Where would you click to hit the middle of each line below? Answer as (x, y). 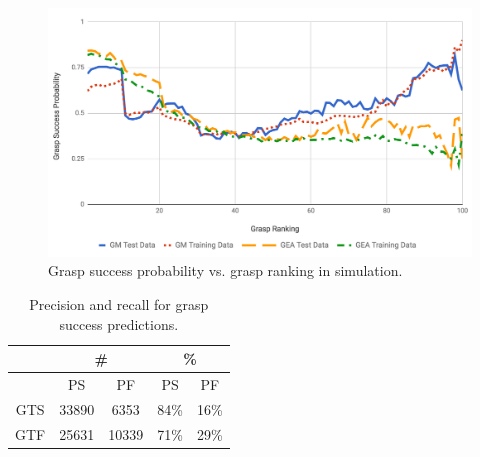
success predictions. (119, 323)
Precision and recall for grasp (119, 304)
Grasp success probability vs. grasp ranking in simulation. (225, 270)
